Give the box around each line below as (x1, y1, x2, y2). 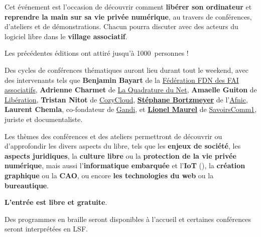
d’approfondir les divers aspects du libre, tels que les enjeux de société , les (5, 141, 241, 151)
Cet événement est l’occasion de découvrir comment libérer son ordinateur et (5, 2, 252, 12)
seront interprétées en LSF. (5, 223, 88, 234)
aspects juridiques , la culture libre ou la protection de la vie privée (5, 150, 236, 161)
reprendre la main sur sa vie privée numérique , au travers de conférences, (5, 11, 252, 22)
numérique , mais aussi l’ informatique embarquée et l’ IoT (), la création (5, 160, 245, 171)
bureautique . (5, 180, 49, 190)
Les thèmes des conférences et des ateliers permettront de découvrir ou (5, 131, 222, 141)
